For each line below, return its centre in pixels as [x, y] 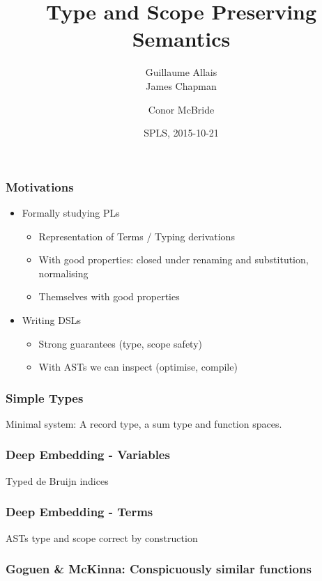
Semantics [181, 39]
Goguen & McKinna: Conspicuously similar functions [159, 569]
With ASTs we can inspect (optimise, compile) [138, 367]
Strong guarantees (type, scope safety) [121, 343]
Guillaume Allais [181, 72]
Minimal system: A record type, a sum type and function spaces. [144, 423]
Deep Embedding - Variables [88, 455]
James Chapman [181, 85]
